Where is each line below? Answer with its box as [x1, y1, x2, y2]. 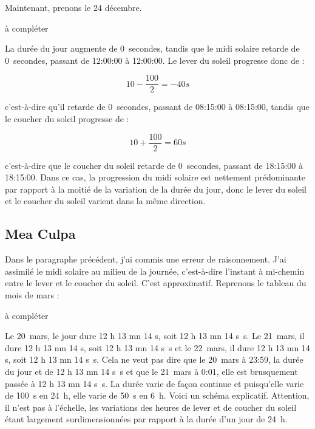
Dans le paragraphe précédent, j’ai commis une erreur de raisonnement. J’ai [5, 253, 286, 266]
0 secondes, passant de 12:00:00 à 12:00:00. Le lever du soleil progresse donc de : [5, 53, 305, 66]
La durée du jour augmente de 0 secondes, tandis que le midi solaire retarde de [5, 42, 300, 55]
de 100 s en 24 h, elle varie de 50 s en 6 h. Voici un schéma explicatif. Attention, [5, 389, 310, 402]
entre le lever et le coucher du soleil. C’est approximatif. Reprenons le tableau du [5, 276, 307, 289]
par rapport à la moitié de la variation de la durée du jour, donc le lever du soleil [5, 182, 307, 195]
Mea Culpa [5, 224, 76, 243]
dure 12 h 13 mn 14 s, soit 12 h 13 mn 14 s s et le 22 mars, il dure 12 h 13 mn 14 [5, 341, 310, 354]
